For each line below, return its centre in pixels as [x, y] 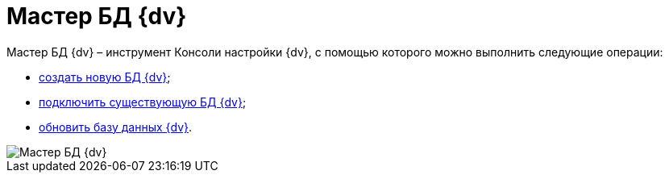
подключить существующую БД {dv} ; [143, 102]
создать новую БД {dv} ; [105, 77]
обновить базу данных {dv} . [116, 127]
